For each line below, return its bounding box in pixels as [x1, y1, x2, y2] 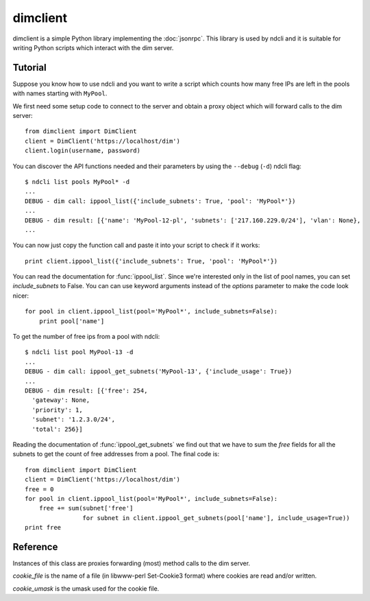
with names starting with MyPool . [12, 89, 108, 97]
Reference [12, 541, 58, 552]
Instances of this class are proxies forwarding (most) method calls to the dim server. [12, 559, 250, 567]
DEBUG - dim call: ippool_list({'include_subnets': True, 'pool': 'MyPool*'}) [25, 197, 296, 205]
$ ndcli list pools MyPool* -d [25, 178, 130, 185]
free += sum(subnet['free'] [38, 504, 134, 512]
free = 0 [25, 485, 54, 493]
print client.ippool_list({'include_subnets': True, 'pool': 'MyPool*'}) [25, 257, 278, 265]
